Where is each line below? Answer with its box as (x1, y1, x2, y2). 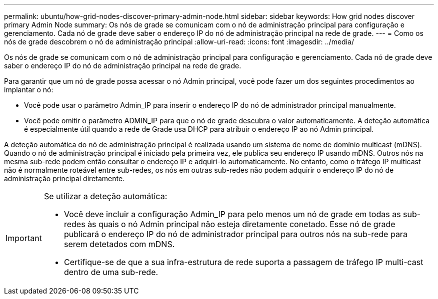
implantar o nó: (4, 85, 53, 94)
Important (5, 233, 42, 243)
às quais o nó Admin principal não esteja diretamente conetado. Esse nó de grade (87, 219, 395, 229)
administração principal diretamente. (4, 174, 125, 183)
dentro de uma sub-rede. (63, 267, 158, 277)
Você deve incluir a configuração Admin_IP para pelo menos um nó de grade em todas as (63, 209, 401, 219)
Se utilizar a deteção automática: (43, 191, 167, 201)
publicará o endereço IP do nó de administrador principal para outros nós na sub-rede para (63, 229, 407, 239)
